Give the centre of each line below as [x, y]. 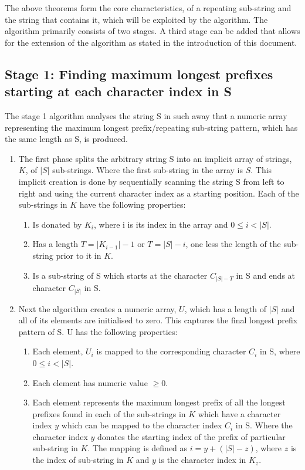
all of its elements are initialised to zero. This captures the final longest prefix [158, 320]
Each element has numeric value [90, 382]
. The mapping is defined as [138, 448]
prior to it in [79, 255]
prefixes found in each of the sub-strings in [109, 413]
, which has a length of [225, 308]
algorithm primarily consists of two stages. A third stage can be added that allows [152, 31]
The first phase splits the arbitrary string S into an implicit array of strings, [155, 158]
